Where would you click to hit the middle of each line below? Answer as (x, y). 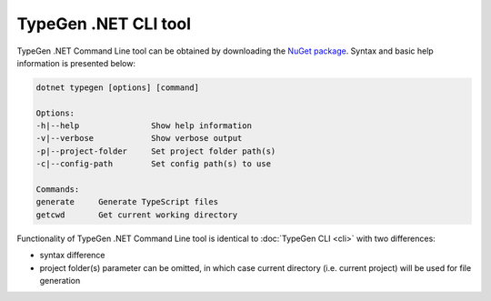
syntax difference (72, 256)
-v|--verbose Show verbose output (139, 138)
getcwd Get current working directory (137, 215)
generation (60, 280)
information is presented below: (76, 63)
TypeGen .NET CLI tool (104, 24)
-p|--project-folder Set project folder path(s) (156, 151)
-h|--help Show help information (144, 126)
